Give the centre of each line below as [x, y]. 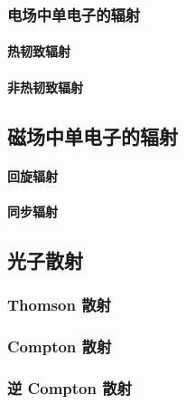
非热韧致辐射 [45, 87]
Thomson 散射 [59, 305]
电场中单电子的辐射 [74, 14]
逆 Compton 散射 [70, 387]
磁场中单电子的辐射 [93, 135]
